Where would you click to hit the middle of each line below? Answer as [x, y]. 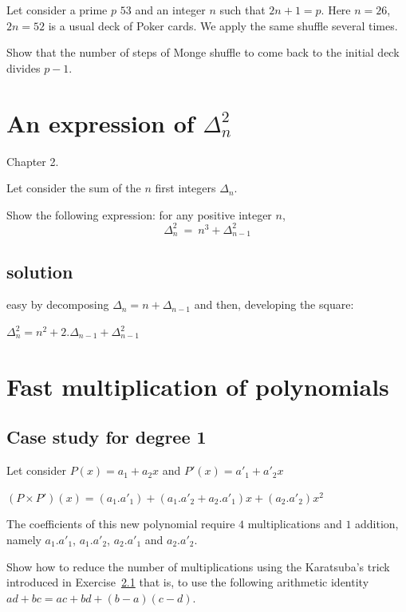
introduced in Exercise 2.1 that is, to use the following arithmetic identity [188, 582]
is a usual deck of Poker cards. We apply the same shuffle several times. [223, 25]
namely [24, 539]
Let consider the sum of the [74, 188]
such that [242, 10]
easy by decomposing [58, 304]
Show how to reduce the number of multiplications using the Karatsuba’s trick [198, 566]
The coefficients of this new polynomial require [121, 524]
